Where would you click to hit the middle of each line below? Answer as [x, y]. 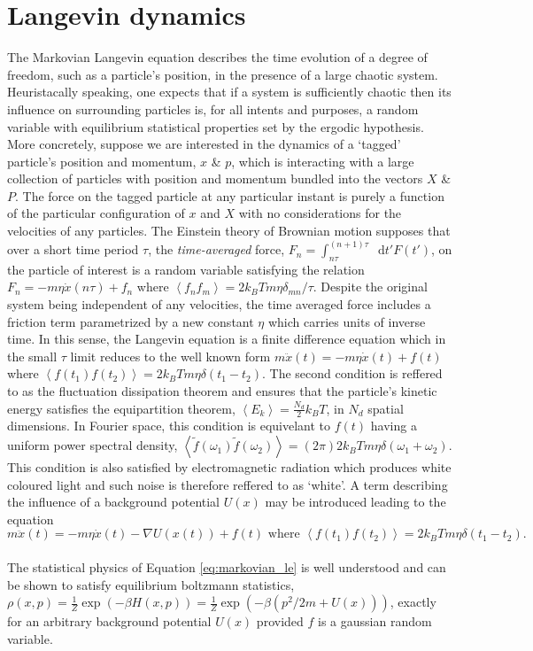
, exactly [413, 602]
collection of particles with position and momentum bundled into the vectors [215, 178]
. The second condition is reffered [352, 373]
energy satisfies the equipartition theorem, [121, 408]
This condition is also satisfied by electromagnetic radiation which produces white [229, 467]
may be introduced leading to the [355, 502]
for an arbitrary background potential [109, 621]
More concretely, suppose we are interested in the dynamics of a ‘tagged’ [204, 144]
